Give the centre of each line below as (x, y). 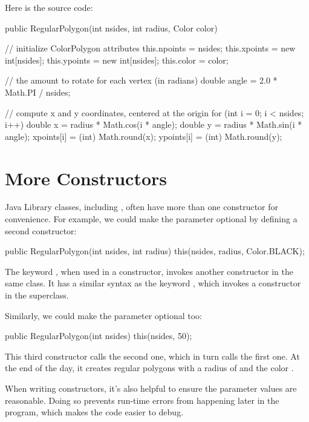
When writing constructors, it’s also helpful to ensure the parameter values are (151, 388)
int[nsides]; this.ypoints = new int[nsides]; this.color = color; (117, 60)
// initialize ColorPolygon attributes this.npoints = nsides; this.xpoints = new (150, 48)
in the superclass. (37, 295)
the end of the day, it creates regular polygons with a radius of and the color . (149, 368)
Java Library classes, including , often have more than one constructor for (142, 207)
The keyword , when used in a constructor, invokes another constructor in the (149, 271)
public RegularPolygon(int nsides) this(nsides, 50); (99, 336)
